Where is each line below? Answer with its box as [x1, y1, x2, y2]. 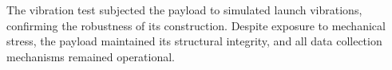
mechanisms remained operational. [6, 48, 176, 64]
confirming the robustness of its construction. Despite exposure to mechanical [6, 17, 386, 33]
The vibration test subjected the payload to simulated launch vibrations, [6, 2, 362, 17]
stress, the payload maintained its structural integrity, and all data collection [6, 33, 382, 49]
